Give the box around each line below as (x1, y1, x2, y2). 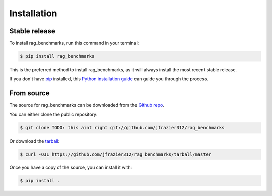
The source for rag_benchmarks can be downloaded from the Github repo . (9, 102, 165, 108)
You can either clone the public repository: (9, 111, 98, 117)
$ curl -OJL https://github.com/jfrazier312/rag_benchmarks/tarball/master (20, 151, 212, 157)
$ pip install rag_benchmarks (20, 53, 95, 59)
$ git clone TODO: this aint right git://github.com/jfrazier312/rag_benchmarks (20, 125, 225, 130)
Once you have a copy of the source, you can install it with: (9, 164, 132, 170)
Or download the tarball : (9, 138, 60, 144)
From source (9, 89, 50, 98)
